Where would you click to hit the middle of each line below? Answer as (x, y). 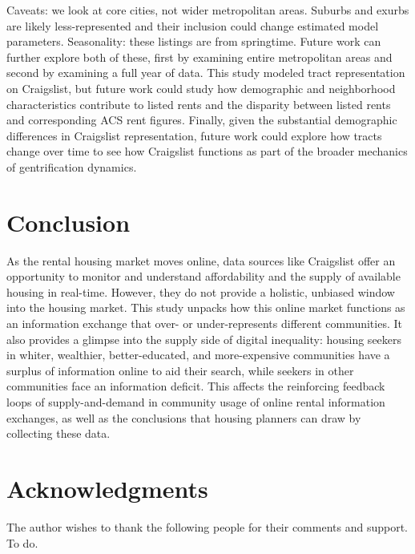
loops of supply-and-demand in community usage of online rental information (196, 402)
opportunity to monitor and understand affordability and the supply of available (203, 276)
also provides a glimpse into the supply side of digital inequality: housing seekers (204, 339)
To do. (22, 542)
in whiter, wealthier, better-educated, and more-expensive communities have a (198, 355)
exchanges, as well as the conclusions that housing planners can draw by (184, 417)
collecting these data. (58, 433)
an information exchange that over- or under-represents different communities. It (204, 324)
